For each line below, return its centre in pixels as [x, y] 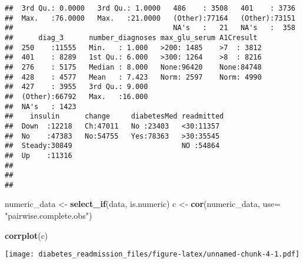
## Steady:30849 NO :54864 [112, 146]
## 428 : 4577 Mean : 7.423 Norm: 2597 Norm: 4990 [133, 77]
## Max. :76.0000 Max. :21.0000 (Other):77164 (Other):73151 [150, 18]
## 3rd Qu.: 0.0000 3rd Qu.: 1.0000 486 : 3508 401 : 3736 [150, 8]
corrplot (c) [26, 235]
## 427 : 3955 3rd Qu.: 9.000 [76, 87]
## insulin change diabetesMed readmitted [114, 116]
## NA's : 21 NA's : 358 [150, 28]
